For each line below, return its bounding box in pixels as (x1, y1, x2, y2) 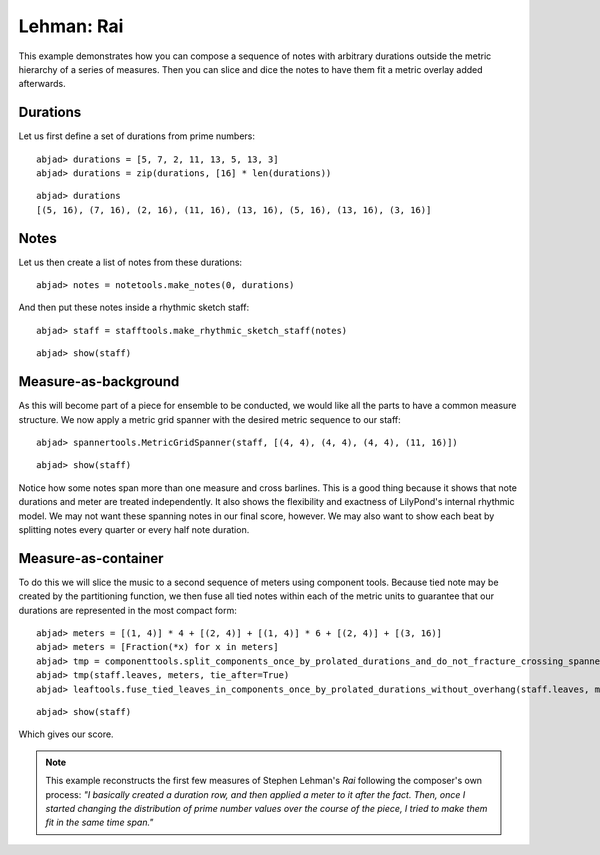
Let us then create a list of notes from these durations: (18, 256, 243, 268)
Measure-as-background (18, 373, 180, 390)
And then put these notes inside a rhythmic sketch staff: (18, 301, 250, 314)
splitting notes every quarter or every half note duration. (18, 523, 250, 535)
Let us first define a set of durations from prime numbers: (18, 130, 255, 142)
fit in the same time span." (45, 816, 154, 829)
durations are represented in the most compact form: (18, 604, 237, 616)
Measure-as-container (18, 550, 164, 567)
